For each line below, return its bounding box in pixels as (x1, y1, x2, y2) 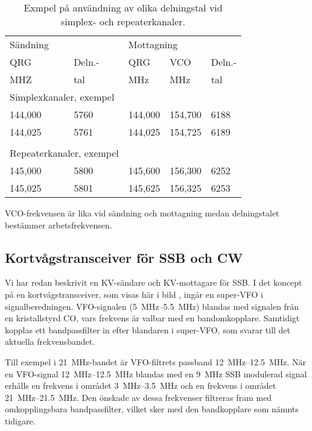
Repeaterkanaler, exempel (10, 146, 119, 160)
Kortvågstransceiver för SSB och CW (5, 248, 243, 266)
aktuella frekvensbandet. (5, 335, 95, 348)
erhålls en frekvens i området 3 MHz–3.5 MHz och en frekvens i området (5, 379, 276, 392)
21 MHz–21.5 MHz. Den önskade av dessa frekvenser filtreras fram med (5, 391, 272, 403)
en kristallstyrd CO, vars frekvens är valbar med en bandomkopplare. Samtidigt (5, 312, 300, 324)
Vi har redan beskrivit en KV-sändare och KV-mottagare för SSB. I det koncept (5, 276, 302, 289)
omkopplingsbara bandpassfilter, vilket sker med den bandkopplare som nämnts (5, 403, 299, 415)
